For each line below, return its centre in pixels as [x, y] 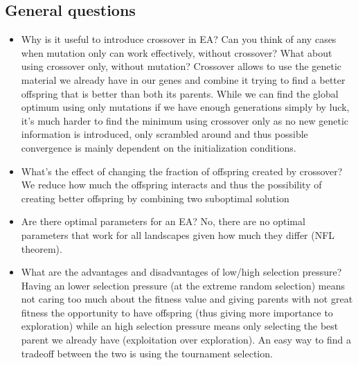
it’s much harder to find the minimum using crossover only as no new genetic [185, 120]
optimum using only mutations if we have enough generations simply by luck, [185, 107]
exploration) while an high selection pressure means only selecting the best [180, 326]
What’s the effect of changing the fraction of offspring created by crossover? [182, 171]
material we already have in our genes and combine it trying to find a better [183, 79]
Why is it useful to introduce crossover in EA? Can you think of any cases [179, 39]
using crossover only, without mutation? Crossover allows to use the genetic [181, 66]
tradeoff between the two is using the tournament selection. [147, 353]
